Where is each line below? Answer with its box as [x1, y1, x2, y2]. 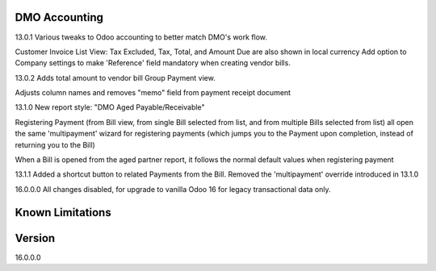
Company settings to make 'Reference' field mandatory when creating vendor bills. [15, 58, 291, 68]
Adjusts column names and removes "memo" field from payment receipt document [15, 88, 291, 98]
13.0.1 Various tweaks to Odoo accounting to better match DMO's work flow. [15, 32, 268, 42]
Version [15, 231, 56, 245]
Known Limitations [15, 206, 112, 219]
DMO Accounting [15, 10, 104, 24]
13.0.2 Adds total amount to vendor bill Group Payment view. [15, 73, 216, 82]
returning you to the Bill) [15, 140, 96, 149]
